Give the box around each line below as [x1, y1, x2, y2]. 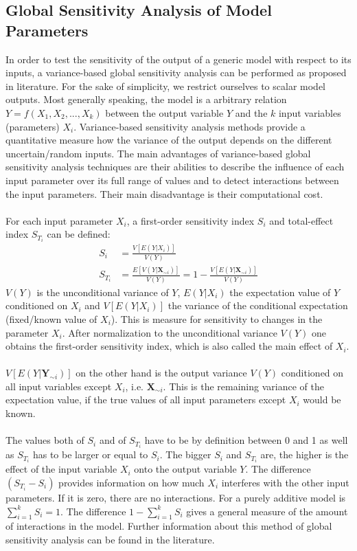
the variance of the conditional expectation [168, 298, 348, 313]
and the [235, 105, 268, 120]
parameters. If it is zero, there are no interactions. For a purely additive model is [5, 491, 346, 505]
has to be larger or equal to [32, 447, 148, 462]
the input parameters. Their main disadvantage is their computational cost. [5, 186, 323, 201]
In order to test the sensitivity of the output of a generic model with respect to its [5, 52, 352, 66]
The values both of [5, 433, 84, 447]
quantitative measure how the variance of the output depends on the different [5, 133, 332, 147]
